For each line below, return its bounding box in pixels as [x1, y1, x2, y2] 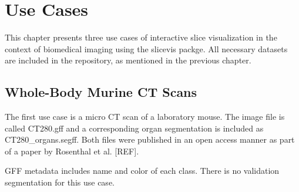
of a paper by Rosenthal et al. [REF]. [5, 144, 139, 157]
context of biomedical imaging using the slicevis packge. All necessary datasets [5, 42, 288, 55]
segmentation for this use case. [5, 176, 115, 188]
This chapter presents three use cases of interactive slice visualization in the [5, 31, 277, 43]
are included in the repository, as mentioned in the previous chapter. [5, 54, 251, 66]
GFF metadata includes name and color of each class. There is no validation [5, 164, 280, 177]
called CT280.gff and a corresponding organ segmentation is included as [5, 122, 264, 134]
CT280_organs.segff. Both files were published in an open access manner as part [5, 133, 295, 146]
